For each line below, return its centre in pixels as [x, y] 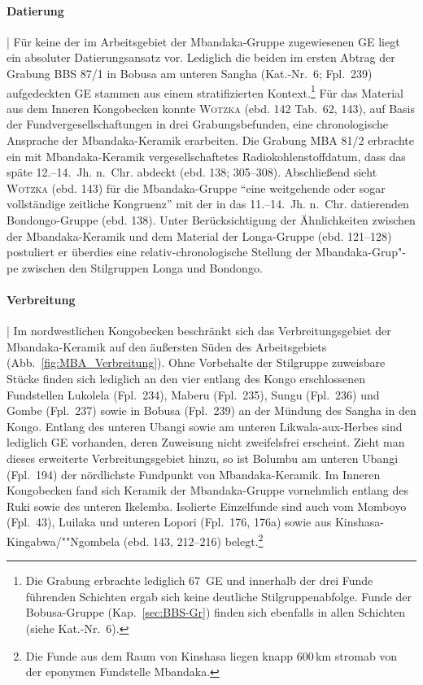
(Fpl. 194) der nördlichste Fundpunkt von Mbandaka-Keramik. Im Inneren [194, 474]
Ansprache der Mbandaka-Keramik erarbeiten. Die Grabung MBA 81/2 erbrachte [211, 140]
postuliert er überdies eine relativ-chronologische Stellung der [159, 252]
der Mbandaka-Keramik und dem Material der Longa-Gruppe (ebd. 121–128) [199, 236]
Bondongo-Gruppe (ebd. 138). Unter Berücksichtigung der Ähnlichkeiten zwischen [211, 219]
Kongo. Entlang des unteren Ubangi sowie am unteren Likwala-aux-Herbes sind [205, 426]
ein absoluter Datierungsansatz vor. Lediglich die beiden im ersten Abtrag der [201, 57]
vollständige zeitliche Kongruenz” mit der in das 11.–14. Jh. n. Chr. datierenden [208, 204]
